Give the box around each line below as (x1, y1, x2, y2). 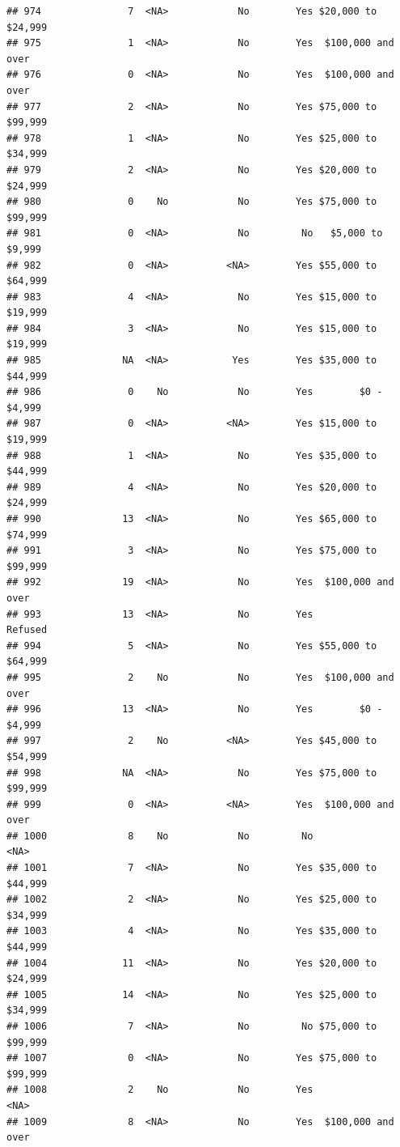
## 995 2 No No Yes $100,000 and (6, 671, 394, 683)
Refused (6, 624, 48, 636)
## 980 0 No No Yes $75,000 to (6, 196, 377, 208)
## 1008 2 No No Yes (6, 1084, 314, 1096)
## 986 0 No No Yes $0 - (6, 386, 383, 398)
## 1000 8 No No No (6, 830, 314, 842)
